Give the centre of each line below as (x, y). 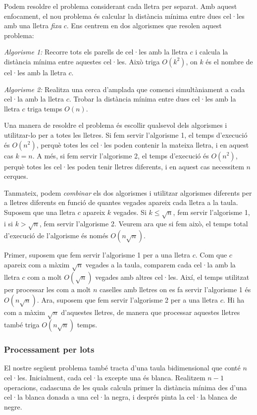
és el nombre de (229, 61)
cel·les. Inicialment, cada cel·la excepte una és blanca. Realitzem (105, 377)
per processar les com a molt (48, 289)
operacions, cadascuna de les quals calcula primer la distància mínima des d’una (126, 387)
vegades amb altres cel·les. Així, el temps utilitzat (172, 277)
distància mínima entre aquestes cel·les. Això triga (82, 61)
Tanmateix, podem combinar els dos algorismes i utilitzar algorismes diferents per (128, 192)
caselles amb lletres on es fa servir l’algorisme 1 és (175, 289)
